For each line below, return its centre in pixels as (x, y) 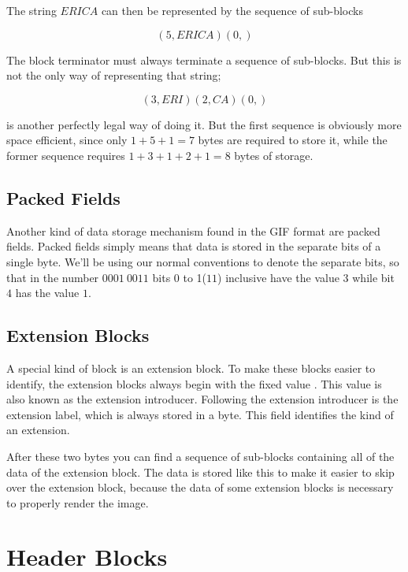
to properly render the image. (78, 502)
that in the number (53, 277)
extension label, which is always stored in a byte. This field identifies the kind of (200, 414)
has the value (47, 293)
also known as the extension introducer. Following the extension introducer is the (202, 399)
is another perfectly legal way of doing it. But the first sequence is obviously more (204, 124)
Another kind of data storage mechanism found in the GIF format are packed (193, 230)
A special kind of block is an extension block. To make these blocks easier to (191, 368)
